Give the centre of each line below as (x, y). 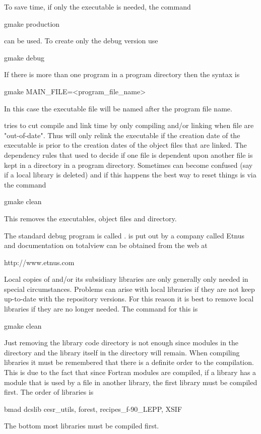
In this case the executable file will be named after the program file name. (118, 108)
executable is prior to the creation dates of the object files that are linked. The (125, 145)
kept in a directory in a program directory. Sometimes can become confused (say (128, 165)
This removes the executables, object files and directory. (90, 218)
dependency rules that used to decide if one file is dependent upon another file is (128, 154)
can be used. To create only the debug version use (81, 41)
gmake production (32, 23)
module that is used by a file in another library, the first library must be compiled (131, 382)
